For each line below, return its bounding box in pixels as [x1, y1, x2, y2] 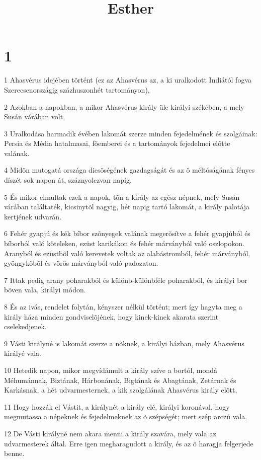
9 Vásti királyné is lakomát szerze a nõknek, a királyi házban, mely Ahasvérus [4, 338, 244, 348]
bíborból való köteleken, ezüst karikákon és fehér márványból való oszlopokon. [4, 238, 244, 249]
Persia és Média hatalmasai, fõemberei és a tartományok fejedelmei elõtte [4, 138, 230, 148]
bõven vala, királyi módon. [4, 284, 86, 295]
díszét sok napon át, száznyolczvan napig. [4, 175, 132, 185]
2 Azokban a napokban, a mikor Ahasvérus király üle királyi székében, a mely [4, 101, 244, 112]
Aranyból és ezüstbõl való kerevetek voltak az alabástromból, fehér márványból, [4, 248, 250, 258]
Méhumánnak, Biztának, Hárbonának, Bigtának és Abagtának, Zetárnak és [4, 374, 236, 385]
